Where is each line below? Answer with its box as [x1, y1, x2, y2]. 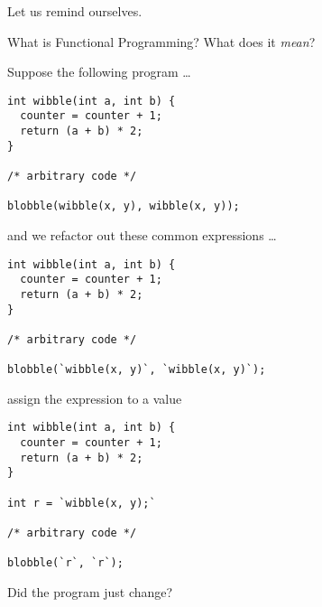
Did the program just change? [7, 583, 173, 602]
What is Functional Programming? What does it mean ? [7, 32, 316, 51]
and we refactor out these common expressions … [7, 226, 277, 245]
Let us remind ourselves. [7, 2, 143, 20]
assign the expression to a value [7, 388, 182, 407]
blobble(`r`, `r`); [7, 556, 124, 570]
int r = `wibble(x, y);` [7, 496, 156, 509]
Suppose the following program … [7, 62, 191, 81]
